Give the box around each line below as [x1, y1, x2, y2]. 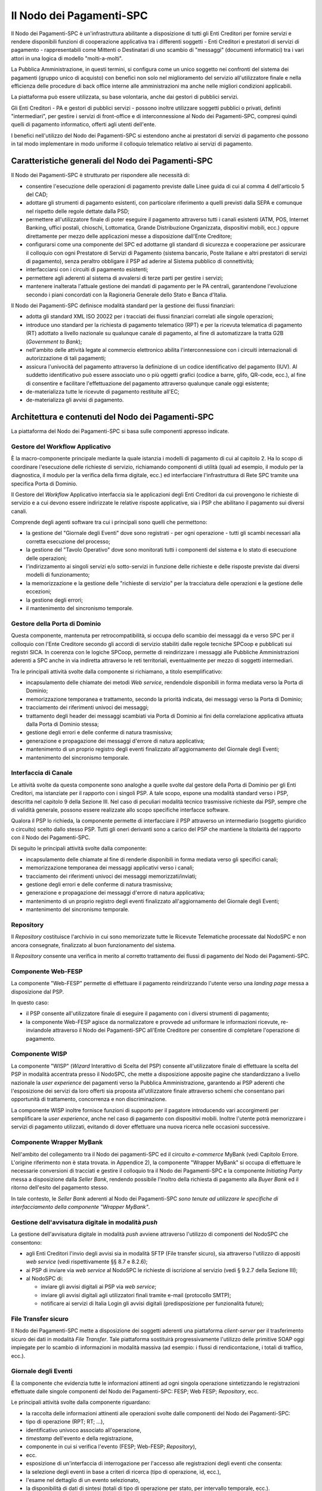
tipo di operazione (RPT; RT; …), [26, 1418, 104, 1425]
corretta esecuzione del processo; [26, 537, 110, 545]
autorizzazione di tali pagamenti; [26, 355, 107, 362]
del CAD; [26, 191, 48, 198]
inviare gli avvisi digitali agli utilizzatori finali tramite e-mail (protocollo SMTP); [41, 1291, 231, 1298]
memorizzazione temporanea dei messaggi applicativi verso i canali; [26, 864, 194, 871]
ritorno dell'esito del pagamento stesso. [11, 1184, 109, 1191]
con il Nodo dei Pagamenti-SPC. [11, 834, 91, 841]
